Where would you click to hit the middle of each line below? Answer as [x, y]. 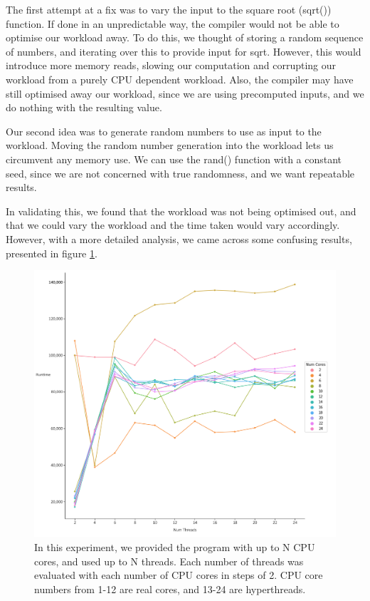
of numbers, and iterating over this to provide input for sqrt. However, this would [184, 51]
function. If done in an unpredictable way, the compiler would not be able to [173, 23]
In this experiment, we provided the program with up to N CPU [175, 546]
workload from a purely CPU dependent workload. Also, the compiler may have [180, 79]
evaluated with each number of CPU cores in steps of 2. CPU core [179, 575]
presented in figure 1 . [52, 253]
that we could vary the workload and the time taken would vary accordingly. [173, 225]
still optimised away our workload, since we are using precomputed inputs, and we [185, 93]
